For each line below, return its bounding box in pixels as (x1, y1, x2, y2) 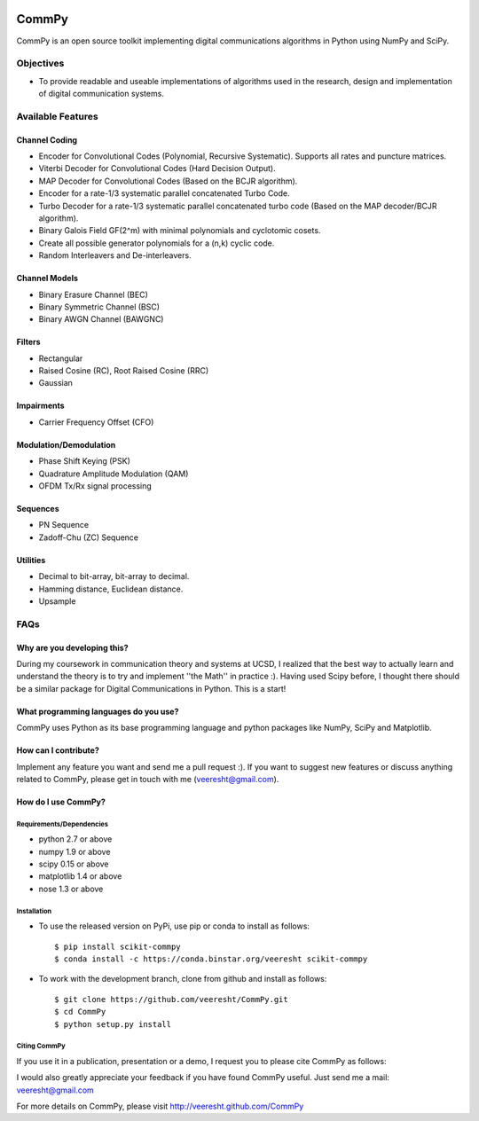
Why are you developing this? (16, 642, 129, 653)
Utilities (16, 554, 46, 565)
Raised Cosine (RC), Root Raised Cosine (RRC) (38, 365, 209, 376)
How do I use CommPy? (16, 796, 106, 807)
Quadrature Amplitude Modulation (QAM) (38, 468, 189, 479)
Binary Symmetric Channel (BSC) (38, 302, 160, 312)
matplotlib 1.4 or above (38, 871, 122, 882)
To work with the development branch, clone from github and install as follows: (38, 974, 327, 984)
